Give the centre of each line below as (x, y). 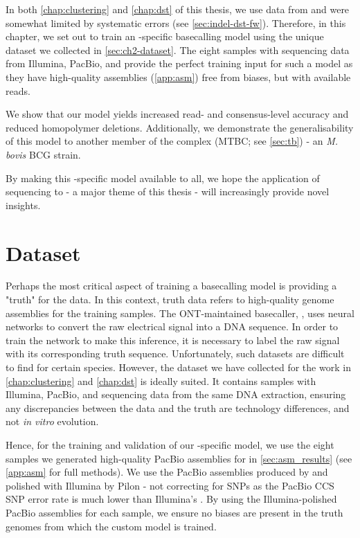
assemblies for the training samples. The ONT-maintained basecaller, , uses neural (180, 313)
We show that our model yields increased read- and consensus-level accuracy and (177, 114)
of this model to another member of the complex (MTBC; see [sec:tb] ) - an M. (172, 141)
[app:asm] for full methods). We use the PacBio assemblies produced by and (167, 472)
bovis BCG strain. (43, 154)
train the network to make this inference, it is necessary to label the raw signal (173, 340)
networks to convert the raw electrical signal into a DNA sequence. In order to (172, 326)
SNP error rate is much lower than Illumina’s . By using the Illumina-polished (171, 499)
